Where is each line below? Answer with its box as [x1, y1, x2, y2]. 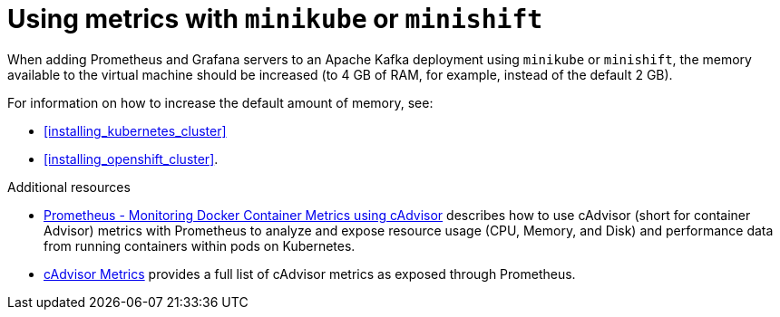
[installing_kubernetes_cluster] [44, 122, 227, 139]
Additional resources [7, 178, 131, 195]
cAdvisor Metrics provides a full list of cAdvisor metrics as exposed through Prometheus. [44, 265, 576, 282]
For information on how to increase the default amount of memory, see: [7, 94, 434, 110]
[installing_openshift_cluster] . [44, 150, 219, 167]
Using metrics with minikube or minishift [7, 4, 543, 34]
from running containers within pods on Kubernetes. [44, 237, 356, 254]
